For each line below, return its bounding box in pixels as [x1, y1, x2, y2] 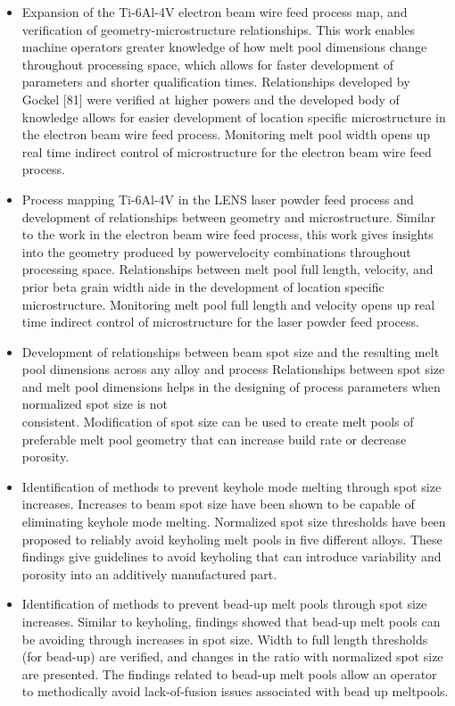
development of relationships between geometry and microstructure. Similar [21, 207, 436, 226]
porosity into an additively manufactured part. [21, 564, 277, 583]
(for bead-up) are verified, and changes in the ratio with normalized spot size [21, 647, 443, 666]
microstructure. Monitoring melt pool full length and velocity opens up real [21, 295, 435, 313]
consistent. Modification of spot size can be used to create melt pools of [21, 412, 414, 431]
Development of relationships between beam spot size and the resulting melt [21, 342, 440, 361]
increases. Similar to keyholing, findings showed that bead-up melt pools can [21, 612, 441, 630]
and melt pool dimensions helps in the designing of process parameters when [21, 377, 441, 395]
